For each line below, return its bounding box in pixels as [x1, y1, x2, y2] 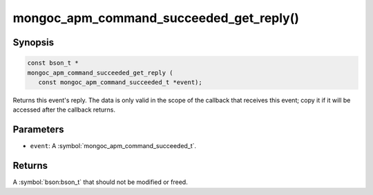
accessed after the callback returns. [12, 105, 116, 114]
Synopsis [12, 37, 55, 48]
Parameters [12, 124, 64, 136]
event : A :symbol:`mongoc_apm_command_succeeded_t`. [30, 142, 197, 150]
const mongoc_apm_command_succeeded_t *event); [38, 78, 203, 86]
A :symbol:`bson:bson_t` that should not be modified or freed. [12, 178, 188, 186]
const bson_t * [27, 59, 79, 67]
